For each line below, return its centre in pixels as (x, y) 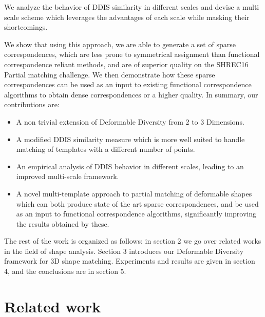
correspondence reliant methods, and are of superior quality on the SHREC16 (126, 64)
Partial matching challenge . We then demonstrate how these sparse (110, 74)
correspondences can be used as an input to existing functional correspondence (128, 84)
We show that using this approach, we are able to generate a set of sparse (120, 44)
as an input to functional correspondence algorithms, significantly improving (136, 214)
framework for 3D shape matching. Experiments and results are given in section (130, 261)
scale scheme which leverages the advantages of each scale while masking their (127, 17)
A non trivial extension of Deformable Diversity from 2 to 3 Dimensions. (130, 121)
